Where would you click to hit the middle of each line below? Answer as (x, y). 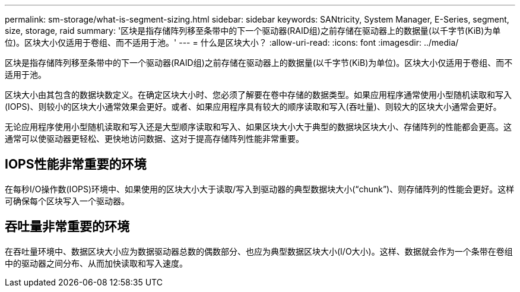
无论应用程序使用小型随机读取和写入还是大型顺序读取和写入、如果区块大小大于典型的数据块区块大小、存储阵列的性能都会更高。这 (258, 127)
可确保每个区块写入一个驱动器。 (67, 201)
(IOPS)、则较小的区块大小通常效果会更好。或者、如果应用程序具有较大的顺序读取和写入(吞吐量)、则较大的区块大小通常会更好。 (253, 107)
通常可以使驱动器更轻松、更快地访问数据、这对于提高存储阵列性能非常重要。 (154, 139)
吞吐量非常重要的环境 (67, 227)
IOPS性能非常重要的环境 (76, 164)
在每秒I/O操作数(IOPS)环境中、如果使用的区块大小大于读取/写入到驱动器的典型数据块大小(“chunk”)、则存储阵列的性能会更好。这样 (260, 189)
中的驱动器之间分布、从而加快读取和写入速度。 (96, 263)
